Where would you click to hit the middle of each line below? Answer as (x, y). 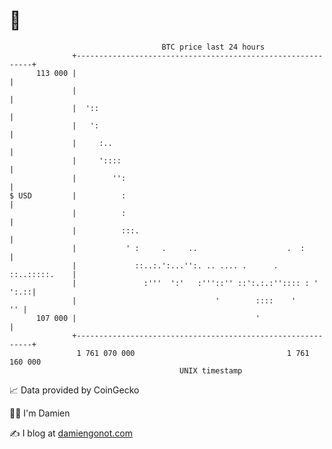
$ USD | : (68, 195)
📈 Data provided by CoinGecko (74, 390)
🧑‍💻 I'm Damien (40, 413)
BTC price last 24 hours (213, 47)
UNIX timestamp (211, 370)
